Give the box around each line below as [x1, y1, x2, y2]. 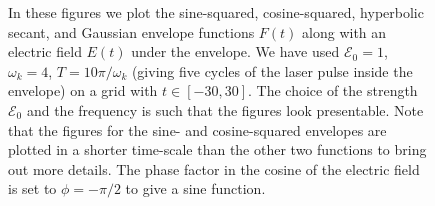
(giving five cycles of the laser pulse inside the [131, 60, 413, 81]
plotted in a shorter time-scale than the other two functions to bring [8, 139, 427, 160]
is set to [8, 178, 57, 199]
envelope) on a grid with [8, 80, 158, 101]
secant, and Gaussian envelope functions [8, 21, 255, 42]
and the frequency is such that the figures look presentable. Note [26, 99, 424, 120]
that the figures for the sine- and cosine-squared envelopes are [8, 119, 387, 140]
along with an [302, 21, 387, 42]
